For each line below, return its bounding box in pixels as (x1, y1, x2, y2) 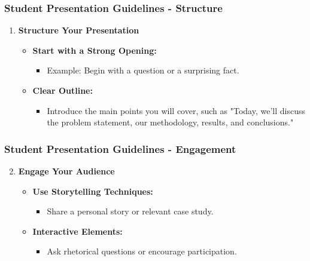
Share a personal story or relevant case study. (47, 205, 214, 217)
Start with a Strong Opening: (32, 44, 157, 56)
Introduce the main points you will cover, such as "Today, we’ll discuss (47, 104, 305, 116)
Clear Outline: (32, 84, 93, 96)
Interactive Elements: (32, 225, 123, 237)
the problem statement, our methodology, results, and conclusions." (47, 116, 294, 128)
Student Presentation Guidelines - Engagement (4, 141, 236, 156)
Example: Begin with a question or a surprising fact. (47, 64, 239, 76)
